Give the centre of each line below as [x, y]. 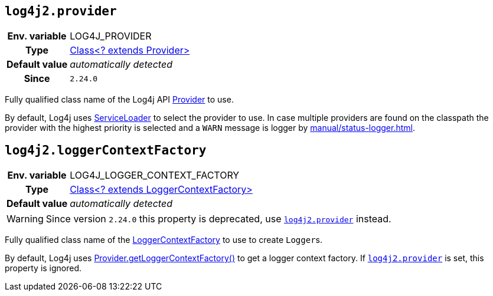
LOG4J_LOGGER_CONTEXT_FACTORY [155, 175]
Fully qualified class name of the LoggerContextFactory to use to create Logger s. [164, 240]
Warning [25, 219]
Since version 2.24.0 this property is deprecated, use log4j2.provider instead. [218, 219]
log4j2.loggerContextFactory [106, 150]
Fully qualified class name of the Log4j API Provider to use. [119, 100]
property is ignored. [43, 268]
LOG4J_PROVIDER [111, 36]
